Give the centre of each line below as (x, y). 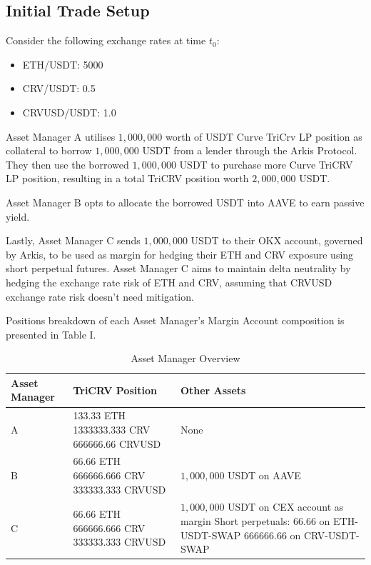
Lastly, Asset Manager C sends (73, 240)
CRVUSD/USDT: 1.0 (69, 112)
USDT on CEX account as (286, 507)
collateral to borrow (49, 150)
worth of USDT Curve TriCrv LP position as (264, 136)
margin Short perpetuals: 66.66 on (255, 520)
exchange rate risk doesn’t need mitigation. (100, 296)
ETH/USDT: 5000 (63, 64)
